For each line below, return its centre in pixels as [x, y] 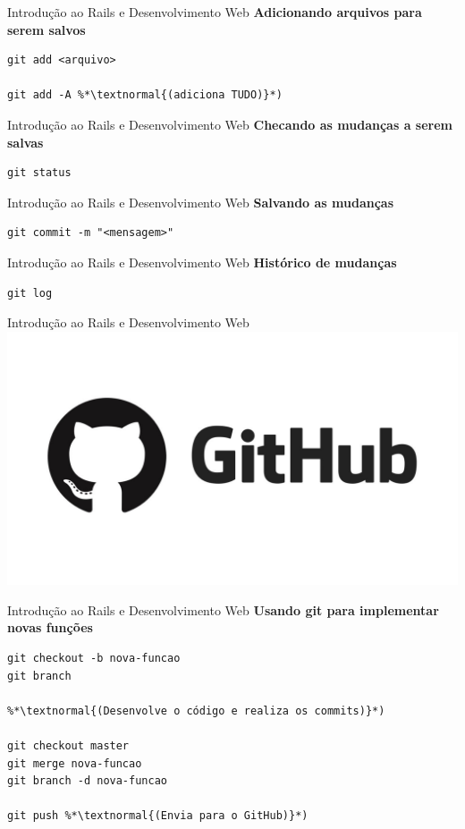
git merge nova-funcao [75, 763]
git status [39, 173]
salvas [25, 142]
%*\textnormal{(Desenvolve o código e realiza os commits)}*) [196, 711]
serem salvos [46, 29]
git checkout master [68, 745]
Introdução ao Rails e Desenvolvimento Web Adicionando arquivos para [215, 12]
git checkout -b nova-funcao [94, 658]
